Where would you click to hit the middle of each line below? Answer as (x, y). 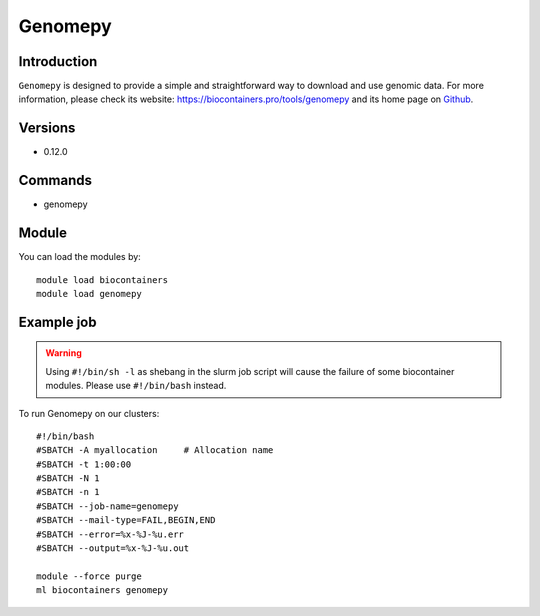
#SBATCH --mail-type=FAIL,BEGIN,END (126, 520)
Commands (55, 180)
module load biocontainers (102, 279)
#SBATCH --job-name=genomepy (107, 506)
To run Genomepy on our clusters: (89, 413)
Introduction (58, 61)
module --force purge (89, 576)
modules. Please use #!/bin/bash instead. (136, 386)
